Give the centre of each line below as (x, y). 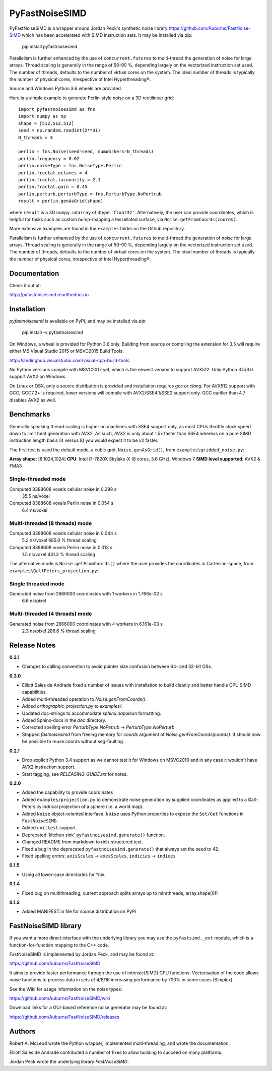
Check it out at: (25, 285)
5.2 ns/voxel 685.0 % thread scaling (59, 540)
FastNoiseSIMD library (45, 926)
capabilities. (35, 692)
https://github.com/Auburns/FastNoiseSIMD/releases (64, 1017)
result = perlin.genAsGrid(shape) (61, 201)
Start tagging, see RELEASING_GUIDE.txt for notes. (75, 774)
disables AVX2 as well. (33, 400)
